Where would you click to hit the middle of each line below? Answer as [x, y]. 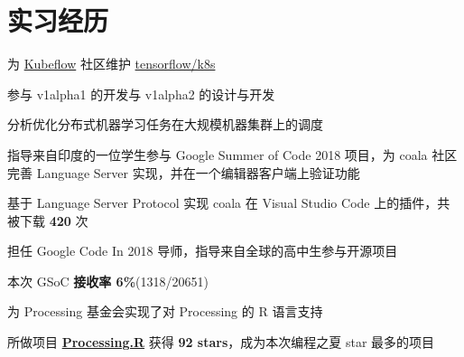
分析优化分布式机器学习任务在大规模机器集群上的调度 [165, 124]
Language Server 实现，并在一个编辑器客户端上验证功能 [198, 172]
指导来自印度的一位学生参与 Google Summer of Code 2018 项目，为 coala [218, 154]
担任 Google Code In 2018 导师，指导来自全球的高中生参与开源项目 [203, 251]
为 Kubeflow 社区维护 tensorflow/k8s [111, 64]
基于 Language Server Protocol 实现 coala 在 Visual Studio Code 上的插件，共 [229, 203]
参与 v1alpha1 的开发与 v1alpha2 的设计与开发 [141, 94]
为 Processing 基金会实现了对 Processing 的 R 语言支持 [165, 311]
